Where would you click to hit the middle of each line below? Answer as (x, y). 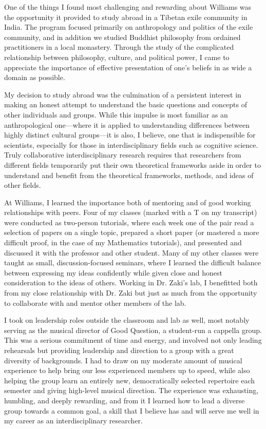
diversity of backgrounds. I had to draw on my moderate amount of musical (123, 360)
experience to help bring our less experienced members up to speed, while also (127, 370)
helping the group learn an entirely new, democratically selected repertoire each (130, 380)
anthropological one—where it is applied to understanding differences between (127, 124)
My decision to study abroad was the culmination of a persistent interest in (123, 94)
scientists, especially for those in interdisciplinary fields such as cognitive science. (131, 144)
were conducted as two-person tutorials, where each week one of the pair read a (129, 222)
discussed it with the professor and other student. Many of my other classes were (131, 252)
